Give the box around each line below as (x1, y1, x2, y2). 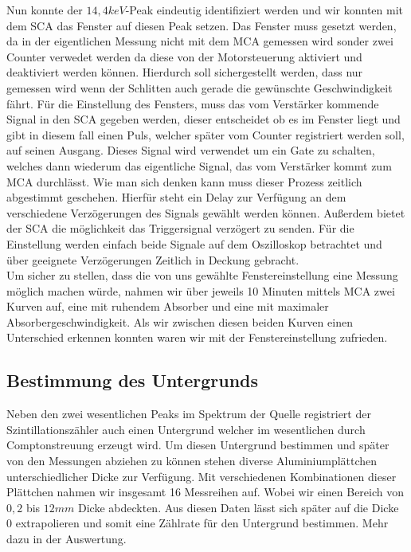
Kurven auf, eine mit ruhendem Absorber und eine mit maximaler (6, 298, 329, 315)
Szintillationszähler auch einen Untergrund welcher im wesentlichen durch (6, 421, 366, 437)
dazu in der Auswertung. (6, 530, 127, 547)
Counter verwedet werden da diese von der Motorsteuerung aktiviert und (6, 48, 362, 65)
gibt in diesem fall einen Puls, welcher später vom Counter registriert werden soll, (6, 126, 405, 143)
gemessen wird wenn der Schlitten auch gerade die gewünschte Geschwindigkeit (6, 79, 393, 96)
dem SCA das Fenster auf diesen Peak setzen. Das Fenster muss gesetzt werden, (6, 17, 397, 33)
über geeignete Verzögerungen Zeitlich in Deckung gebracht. (6, 251, 299, 268)
